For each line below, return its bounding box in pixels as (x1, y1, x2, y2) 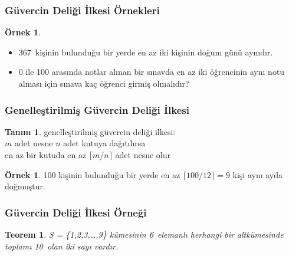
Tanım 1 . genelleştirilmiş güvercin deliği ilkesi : (5, 125, 176, 137)
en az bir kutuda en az (5, 149, 87, 160)
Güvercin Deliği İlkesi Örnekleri (5, 2, 160, 17)
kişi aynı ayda (232, 168, 283, 180)
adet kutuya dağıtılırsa (63, 137, 146, 149)
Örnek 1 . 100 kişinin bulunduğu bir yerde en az (5, 168, 180, 180)
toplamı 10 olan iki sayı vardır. (5, 239, 119, 252)
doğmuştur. (5, 180, 45, 192)
